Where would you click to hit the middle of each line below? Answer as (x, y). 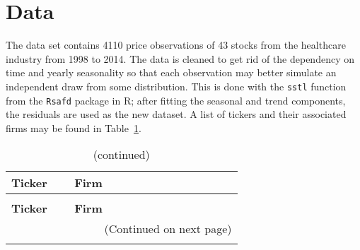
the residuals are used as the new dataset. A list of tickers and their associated (176, 114)
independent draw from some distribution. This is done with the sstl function (176, 86)
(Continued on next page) (168, 229)
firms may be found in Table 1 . (74, 127)
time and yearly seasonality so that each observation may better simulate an (171, 72)
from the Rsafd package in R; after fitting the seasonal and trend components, (176, 100)
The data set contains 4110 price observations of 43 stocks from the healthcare (176, 45)
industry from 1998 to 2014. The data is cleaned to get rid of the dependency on (180, 58)
